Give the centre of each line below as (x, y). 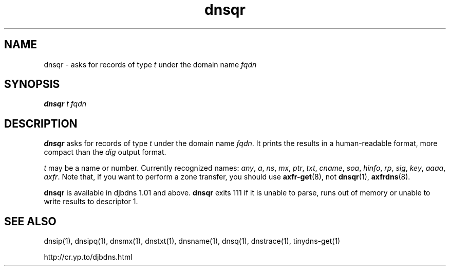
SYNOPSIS (32, 84)
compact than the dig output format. (105, 152)
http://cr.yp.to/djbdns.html (88, 257)
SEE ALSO (30, 221)
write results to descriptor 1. (91, 202)
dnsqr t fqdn (65, 104)
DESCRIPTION (41, 123)
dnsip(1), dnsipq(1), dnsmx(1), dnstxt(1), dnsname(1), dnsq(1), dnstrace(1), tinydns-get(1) (192, 241)
